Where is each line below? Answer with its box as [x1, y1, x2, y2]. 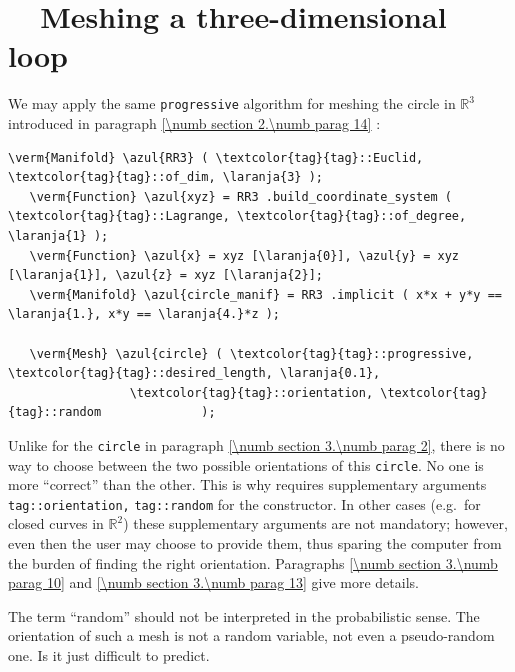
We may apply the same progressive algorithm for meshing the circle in [8, 93, 456, 114]
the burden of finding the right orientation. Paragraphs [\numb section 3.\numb [8, 552, 498, 573]
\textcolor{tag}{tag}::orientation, [129, 385, 374, 400]
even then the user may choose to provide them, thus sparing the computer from [8, 533, 502, 554]
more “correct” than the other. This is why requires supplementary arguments [8, 474, 487, 495]
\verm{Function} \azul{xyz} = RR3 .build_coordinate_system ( [29, 189, 452, 204]
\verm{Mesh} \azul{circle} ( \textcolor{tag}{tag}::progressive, [29, 346, 474, 361]
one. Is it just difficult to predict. [8, 645, 210, 665]
